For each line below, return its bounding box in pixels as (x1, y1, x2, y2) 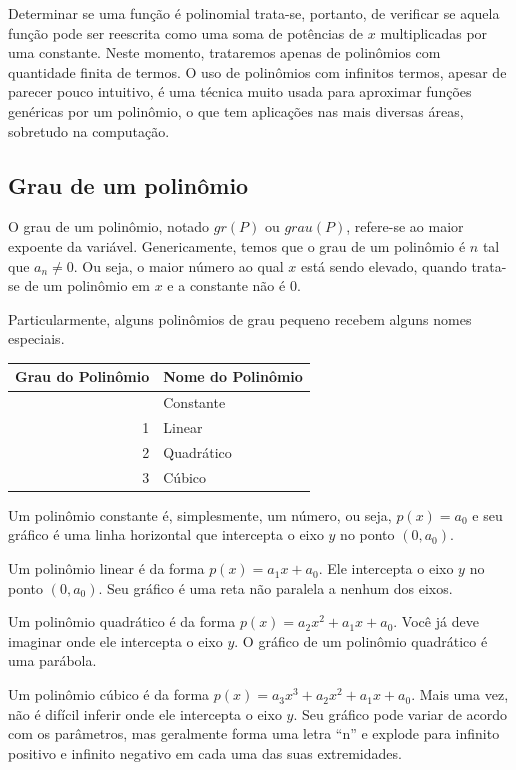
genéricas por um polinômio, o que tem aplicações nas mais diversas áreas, (8, 100, 464, 121)
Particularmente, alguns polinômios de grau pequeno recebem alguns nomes (8, 308, 472, 329)
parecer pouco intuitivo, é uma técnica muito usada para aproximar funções (8, 81, 472, 102)
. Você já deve (393, 611, 479, 632)
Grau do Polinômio (15, 366, 150, 387)
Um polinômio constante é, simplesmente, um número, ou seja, (8, 504, 392, 525)
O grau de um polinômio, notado (8, 216, 210, 237)
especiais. (8, 328, 65, 349)
